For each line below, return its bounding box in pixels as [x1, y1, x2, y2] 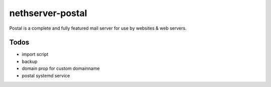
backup [22, 58, 38, 64]
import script [22, 51, 49, 57]
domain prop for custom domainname [22, 65, 100, 71]
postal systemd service [22, 72, 70, 78]
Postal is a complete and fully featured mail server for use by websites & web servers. [9, 25, 187, 31]
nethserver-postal [9, 8, 87, 19]
